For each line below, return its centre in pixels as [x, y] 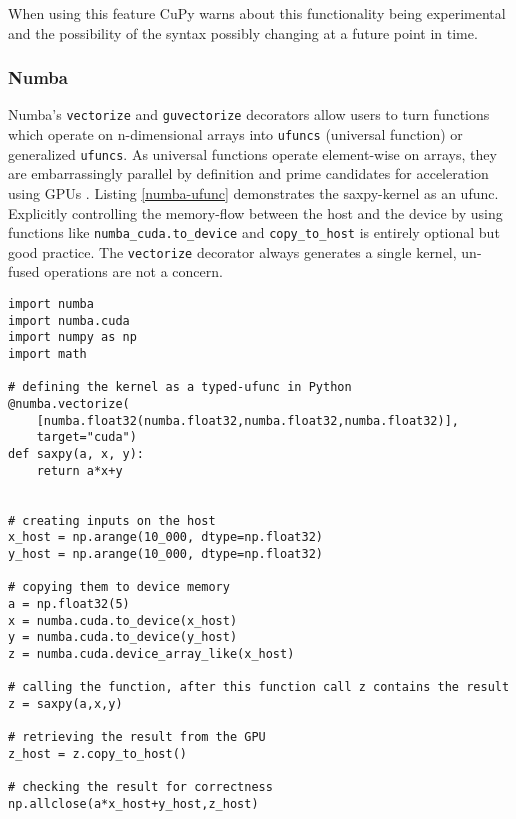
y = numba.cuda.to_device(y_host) [123, 637]
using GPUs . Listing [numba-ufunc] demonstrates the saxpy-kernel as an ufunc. [253, 192]
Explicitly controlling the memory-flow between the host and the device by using [255, 212]
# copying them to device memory [119, 587]
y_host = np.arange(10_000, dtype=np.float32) [165, 553]
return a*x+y [79, 470]
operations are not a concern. [133, 271]
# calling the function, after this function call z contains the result [259, 687]
